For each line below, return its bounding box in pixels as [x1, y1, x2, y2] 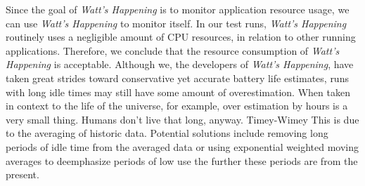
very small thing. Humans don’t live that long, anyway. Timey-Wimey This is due [6, 112, 359, 126]
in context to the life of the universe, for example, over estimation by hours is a [6, 98, 348, 113]
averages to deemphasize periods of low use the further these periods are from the [6, 153, 358, 168]
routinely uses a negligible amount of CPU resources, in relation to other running [6, 29, 356, 44]
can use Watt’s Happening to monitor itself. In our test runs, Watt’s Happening [6, 15, 347, 30]
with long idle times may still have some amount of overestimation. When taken [6, 84, 350, 99]
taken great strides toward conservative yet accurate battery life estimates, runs [6, 70, 349, 85]
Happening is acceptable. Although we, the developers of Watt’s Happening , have [6, 57, 354, 72]
